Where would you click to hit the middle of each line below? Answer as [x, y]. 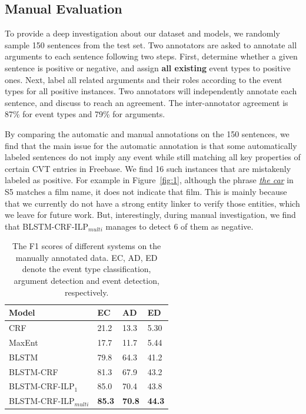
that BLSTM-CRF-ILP [46, 226]
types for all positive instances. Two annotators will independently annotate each [151, 91]
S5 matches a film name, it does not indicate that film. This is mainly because [146, 191]
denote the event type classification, [87, 269]
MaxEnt [24, 342]
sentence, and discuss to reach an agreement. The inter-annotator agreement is [147, 102]
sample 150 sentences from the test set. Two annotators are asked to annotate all [151, 44]
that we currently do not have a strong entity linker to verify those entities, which [152, 203]
